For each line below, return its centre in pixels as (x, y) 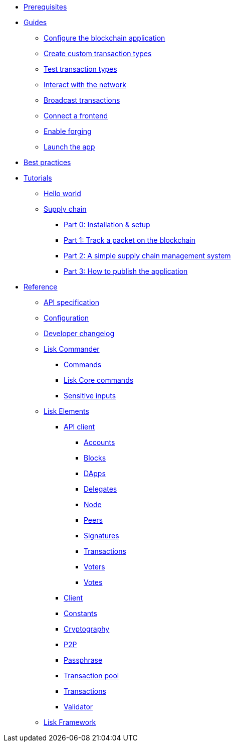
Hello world (62, 193)
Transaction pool (91, 676)
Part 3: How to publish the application (126, 271)
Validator (78, 707)
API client (79, 427)
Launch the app (69, 147)
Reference (41, 287)
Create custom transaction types (98, 53)
